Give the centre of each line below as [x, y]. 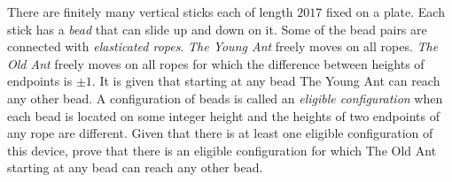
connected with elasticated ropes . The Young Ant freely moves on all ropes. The [223, 46]
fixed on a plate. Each [385, 11]
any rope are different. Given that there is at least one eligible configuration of [220, 133]
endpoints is [40, 81]
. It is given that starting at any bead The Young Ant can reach [266, 81]
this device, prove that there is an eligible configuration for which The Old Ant [222, 150]
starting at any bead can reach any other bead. [135, 167]
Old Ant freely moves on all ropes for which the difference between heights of [216, 63]
